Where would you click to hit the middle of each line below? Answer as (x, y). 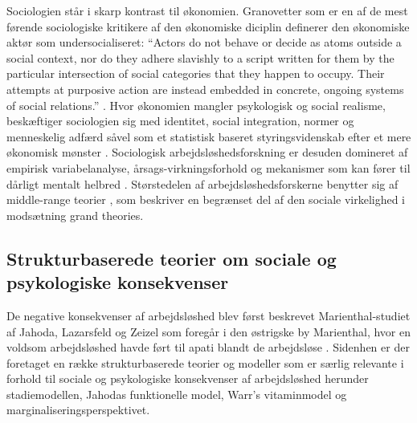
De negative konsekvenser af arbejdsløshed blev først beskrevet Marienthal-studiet (208, 315)
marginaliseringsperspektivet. (78, 410)
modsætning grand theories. (75, 215)
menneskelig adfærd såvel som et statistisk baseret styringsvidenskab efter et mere (209, 136)
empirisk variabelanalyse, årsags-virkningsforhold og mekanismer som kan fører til (208, 167)
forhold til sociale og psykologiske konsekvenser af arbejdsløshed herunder (188, 378)
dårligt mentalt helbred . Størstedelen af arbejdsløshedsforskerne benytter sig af (202, 183)
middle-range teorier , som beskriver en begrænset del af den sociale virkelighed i (206, 199)
